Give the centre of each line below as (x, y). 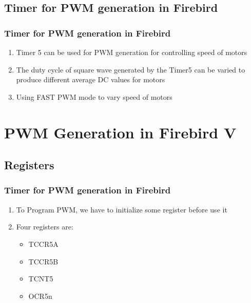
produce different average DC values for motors (91, 79)
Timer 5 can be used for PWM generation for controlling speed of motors (132, 52)
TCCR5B (43, 261)
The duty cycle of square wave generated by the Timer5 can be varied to (131, 69)
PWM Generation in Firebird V (120, 132)
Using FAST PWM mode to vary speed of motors (94, 96)
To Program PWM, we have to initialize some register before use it (122, 209)
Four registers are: (45, 227)
